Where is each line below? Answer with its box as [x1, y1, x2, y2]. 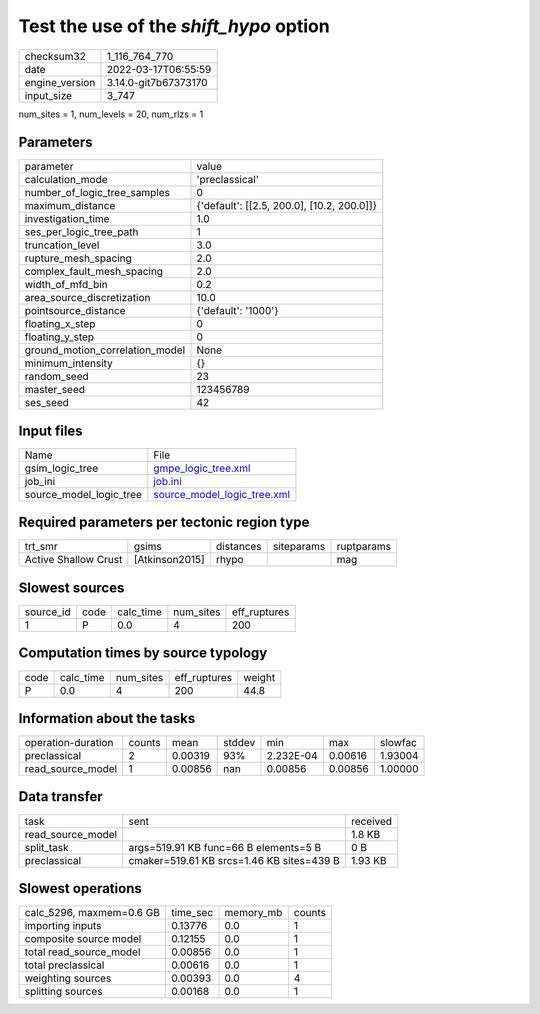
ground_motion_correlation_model [24, 343, 186, 357]
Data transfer [18, 788, 104, 805]
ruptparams [336, 540, 392, 554]
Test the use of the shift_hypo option [18, 15, 330, 37]
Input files [18, 422, 84, 439]
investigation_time [24, 212, 110, 226]
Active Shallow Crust [24, 553, 123, 567]
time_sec [171, 906, 214, 920]
